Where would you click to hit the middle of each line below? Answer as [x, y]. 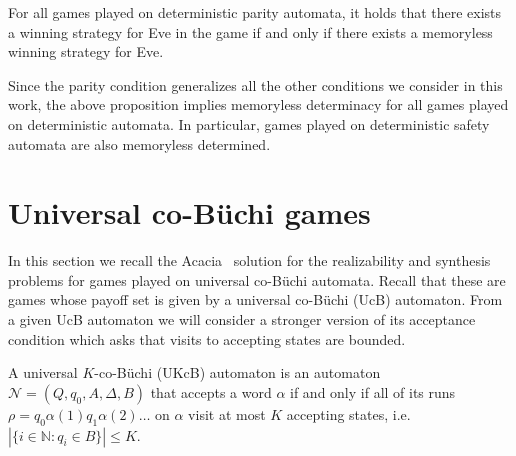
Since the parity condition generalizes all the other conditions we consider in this [255, 84]
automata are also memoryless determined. [139, 143]
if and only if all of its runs [373, 391]
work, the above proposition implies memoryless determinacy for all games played [258, 104]
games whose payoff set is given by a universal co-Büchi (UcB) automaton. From [255, 299]
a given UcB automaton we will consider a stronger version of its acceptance [242, 319]
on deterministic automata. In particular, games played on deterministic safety [249, 123]
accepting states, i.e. [348, 413]
